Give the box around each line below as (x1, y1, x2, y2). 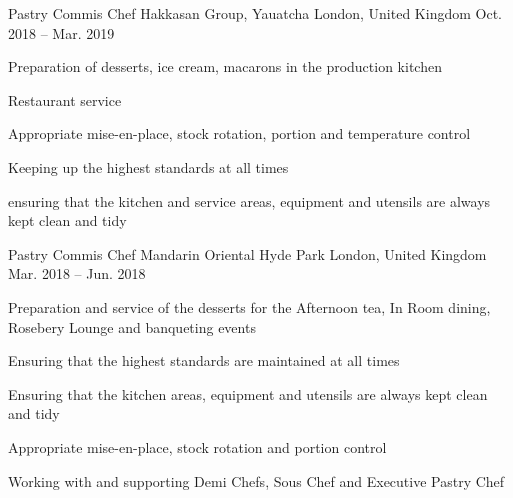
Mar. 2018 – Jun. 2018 (8, 263, 146, 284)
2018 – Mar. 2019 (8, 22, 115, 43)
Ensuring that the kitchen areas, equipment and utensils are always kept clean (8, 383, 488, 404)
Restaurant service (8, 89, 122, 110)
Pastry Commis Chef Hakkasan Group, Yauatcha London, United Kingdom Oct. (8, 3, 503, 23)
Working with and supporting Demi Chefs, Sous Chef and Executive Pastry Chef (8, 470, 505, 491)
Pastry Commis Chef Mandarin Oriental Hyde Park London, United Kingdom (8, 243, 487, 264)
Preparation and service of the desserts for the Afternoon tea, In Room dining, (8, 296, 491, 317)
